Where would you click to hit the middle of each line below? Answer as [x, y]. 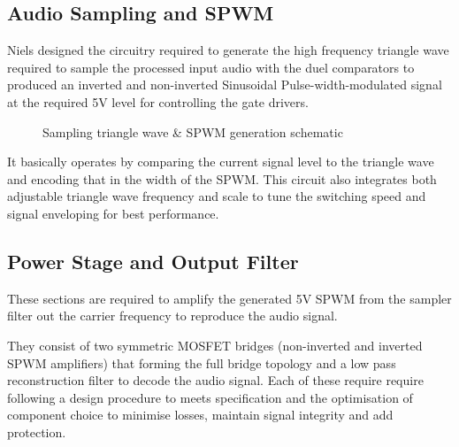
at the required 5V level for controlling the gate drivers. [158, 101]
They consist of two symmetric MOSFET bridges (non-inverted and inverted [215, 345]
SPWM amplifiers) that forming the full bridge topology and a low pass [202, 362]
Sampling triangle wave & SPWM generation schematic [193, 131]
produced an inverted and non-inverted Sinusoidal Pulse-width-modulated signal [225, 85]
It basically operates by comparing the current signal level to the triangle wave [221, 162]
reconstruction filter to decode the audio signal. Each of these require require [215, 380]
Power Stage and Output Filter [153, 261]
